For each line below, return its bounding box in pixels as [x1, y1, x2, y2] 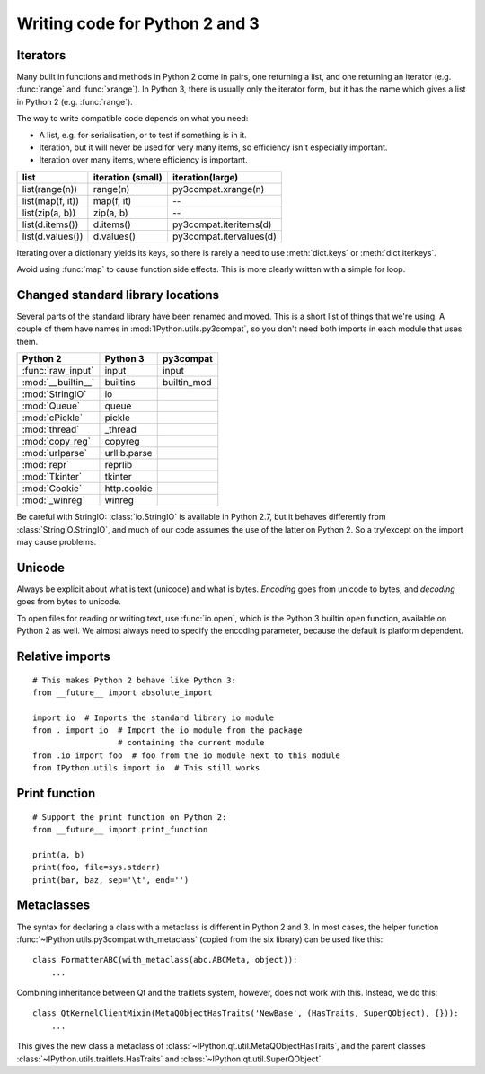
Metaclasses [16, 898, 91, 913]
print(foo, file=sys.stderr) [32, 862, 161, 873]
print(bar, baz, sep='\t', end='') [32, 875, 190, 885]
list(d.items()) [22, 218, 79, 231]
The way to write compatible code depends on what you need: [16, 113, 249, 124]
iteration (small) [93, 171, 163, 183]
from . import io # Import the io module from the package [32, 726, 303, 735]
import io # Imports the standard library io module [32, 712, 274, 723]
